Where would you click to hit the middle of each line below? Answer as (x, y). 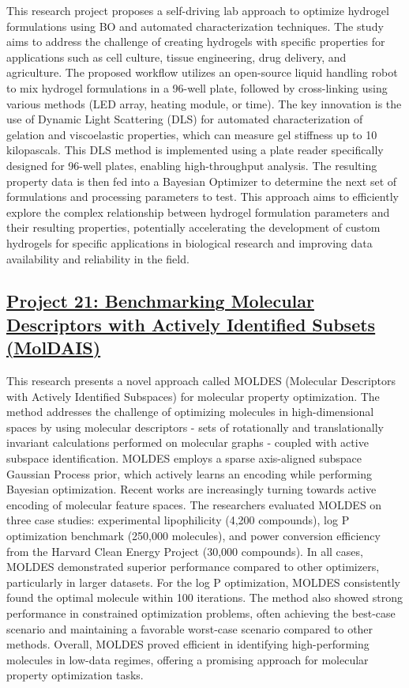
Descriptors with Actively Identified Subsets (191, 324)
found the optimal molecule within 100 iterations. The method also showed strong (205, 597)
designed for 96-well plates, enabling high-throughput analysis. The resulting (192, 165)
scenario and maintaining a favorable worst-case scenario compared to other (190, 628)
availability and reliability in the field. (98, 258)
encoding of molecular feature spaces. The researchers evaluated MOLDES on (194, 504)
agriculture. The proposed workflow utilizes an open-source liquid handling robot (202, 72)
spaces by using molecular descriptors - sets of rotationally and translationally (195, 427)
